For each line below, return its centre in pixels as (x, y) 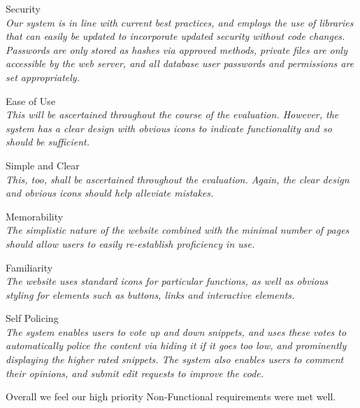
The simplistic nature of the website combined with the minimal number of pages (178, 230)
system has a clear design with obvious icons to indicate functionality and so (169, 128)
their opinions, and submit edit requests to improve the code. (135, 373)
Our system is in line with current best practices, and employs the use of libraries (180, 22)
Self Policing (32, 318)
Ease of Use (31, 100)
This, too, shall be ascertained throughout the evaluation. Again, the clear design (178, 179)
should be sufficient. (48, 142)
